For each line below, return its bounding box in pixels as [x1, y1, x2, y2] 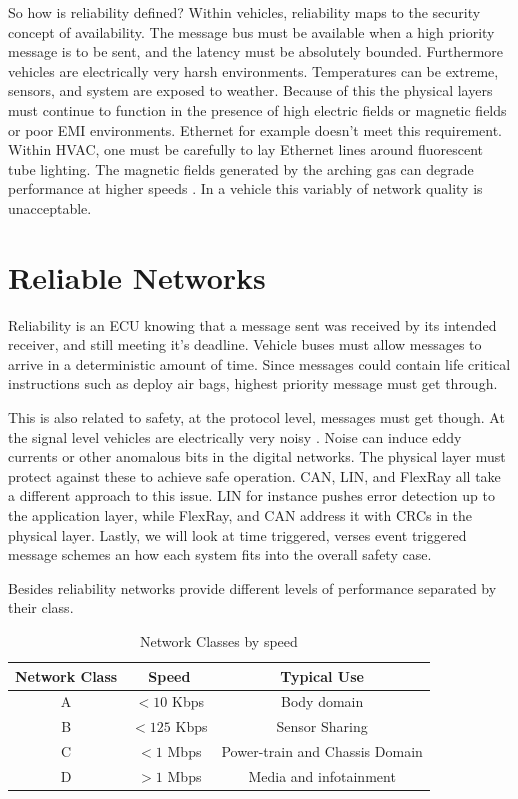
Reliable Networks [8, 256, 266, 297]
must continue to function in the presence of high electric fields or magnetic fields [8, 99, 507, 120]
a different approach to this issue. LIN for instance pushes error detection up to [8, 485, 495, 506]
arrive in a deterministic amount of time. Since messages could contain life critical [8, 353, 511, 374]
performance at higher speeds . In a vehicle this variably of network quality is [8, 178, 483, 199]
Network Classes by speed [140, 630, 298, 651]
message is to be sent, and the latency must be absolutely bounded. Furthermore [8, 41, 504, 62]
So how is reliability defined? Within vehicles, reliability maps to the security [8, 2, 481, 22]
